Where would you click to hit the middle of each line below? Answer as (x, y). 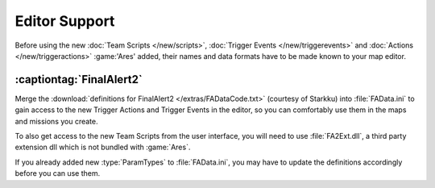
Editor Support (65, 21)
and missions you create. (56, 121)
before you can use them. (58, 173)
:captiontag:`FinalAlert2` (79, 79)
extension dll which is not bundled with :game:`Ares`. (103, 147)
